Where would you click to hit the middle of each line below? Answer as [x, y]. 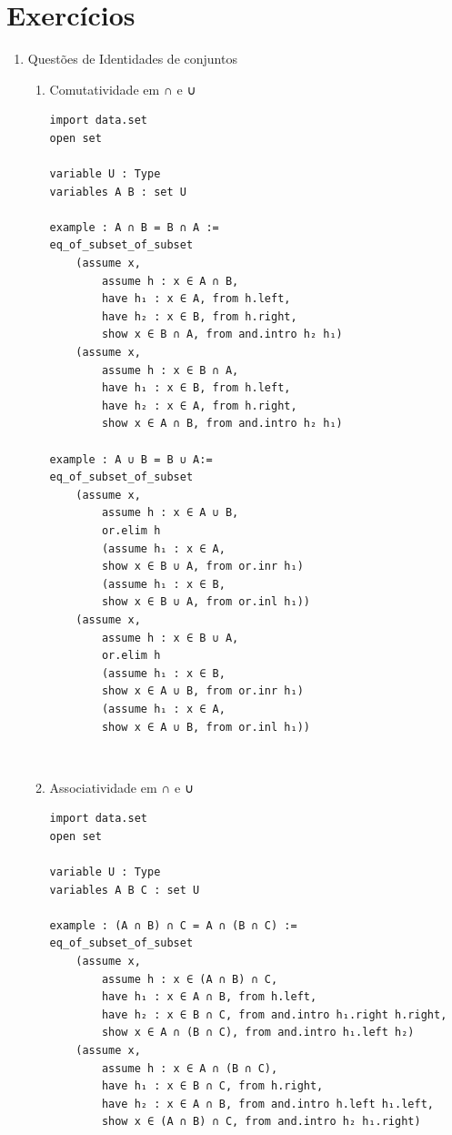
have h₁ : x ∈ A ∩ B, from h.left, [209, 997]
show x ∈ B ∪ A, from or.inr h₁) [202, 567]
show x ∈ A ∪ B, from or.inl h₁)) [206, 727]
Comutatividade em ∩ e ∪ [123, 89]
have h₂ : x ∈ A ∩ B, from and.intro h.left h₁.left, [267, 1104]
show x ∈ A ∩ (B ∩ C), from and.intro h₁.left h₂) [258, 1033]
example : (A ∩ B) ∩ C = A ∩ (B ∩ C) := [173, 925]
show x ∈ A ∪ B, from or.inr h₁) [202, 691]
